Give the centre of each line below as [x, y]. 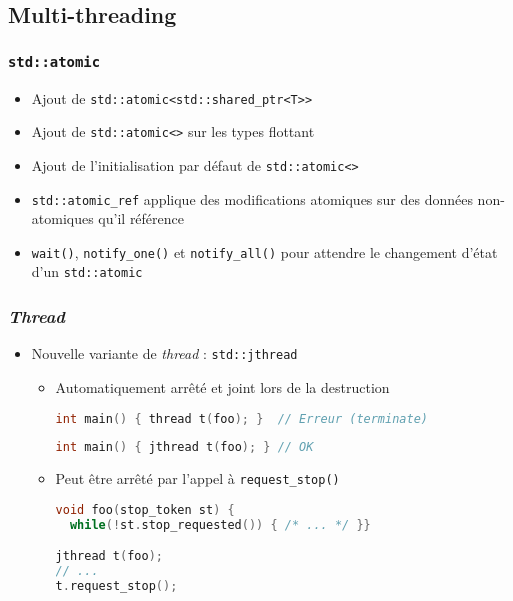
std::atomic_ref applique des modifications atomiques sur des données [252, 198]
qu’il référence [141, 218]
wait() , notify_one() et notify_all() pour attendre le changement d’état [264, 251]
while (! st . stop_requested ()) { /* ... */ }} [220, 524]
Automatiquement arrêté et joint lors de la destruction [222, 386]
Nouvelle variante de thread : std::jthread [164, 353]
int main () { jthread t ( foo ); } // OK [184, 447]
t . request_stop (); [116, 586]
